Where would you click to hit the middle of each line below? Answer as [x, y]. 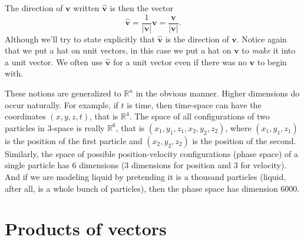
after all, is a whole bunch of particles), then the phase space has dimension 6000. [152, 188]
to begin [272, 61]
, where [238, 127]
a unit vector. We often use [54, 61]
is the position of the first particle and [74, 140]
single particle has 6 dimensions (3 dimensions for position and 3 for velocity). [146, 165]
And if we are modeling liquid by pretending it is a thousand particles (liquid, [146, 176]
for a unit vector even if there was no [180, 61]
